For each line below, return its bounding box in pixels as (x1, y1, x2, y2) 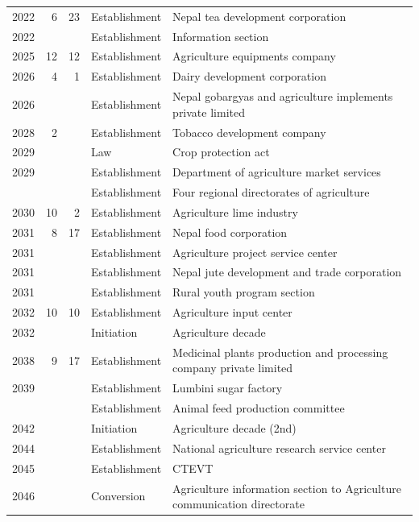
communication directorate (172, 495, 305, 512)
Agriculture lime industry (172, 203, 298, 220)
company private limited (172, 359, 293, 376)
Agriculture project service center (172, 243, 338, 260)
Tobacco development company (172, 123, 326, 140)
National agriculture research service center (172, 439, 386, 456)
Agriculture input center (172, 304, 292, 321)
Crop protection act (172, 143, 270, 160)
